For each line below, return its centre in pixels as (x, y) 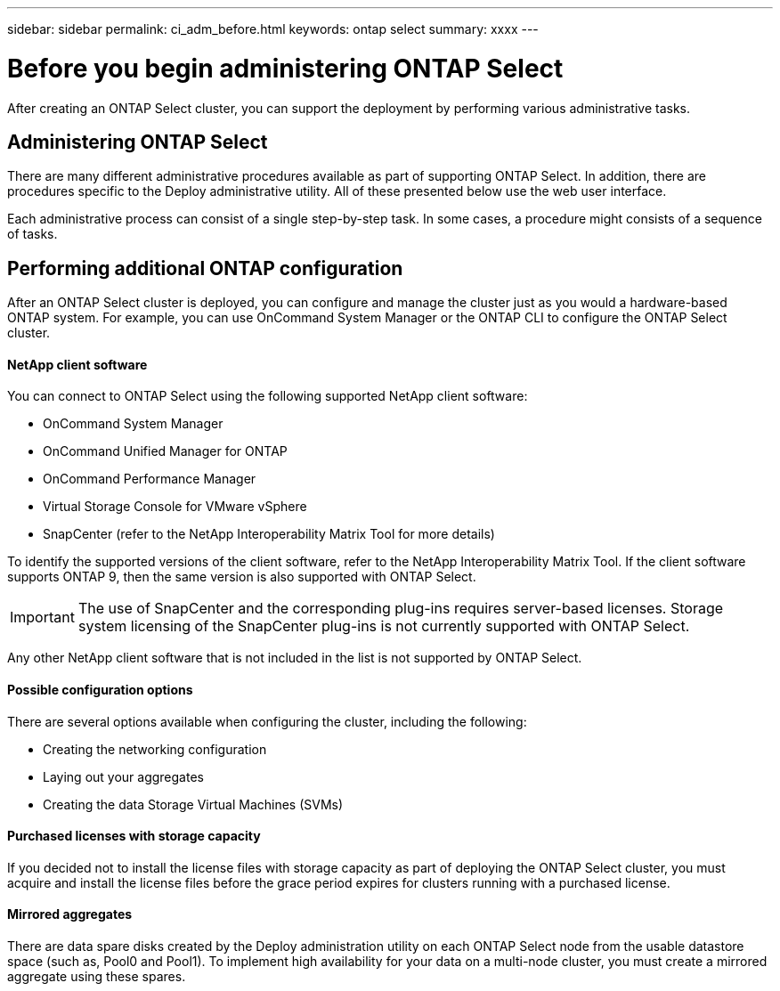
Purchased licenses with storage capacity (134, 836)
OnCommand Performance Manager (150, 479)
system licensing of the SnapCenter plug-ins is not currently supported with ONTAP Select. (384, 626)
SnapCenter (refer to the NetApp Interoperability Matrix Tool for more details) (269, 534)
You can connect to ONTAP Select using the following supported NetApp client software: (268, 396)
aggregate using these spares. (97, 977)
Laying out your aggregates (123, 776)
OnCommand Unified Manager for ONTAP (165, 451)
